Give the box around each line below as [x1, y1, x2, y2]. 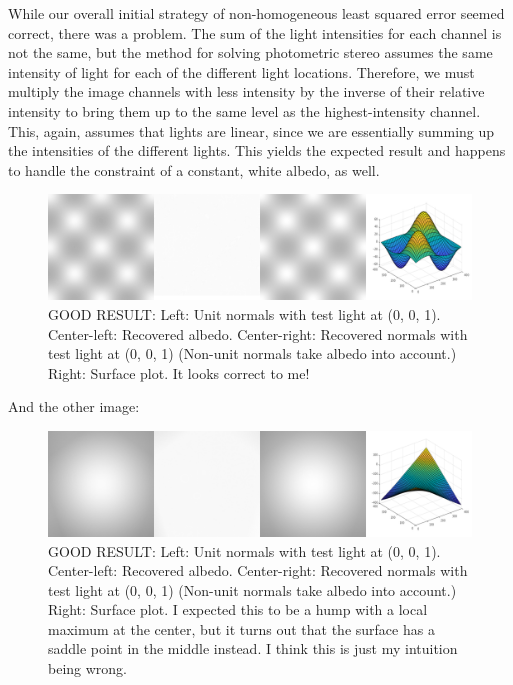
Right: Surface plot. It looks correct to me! [48, 362, 310, 383]
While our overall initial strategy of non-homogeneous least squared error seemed [8, 3, 505, 23]
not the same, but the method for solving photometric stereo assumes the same [8, 42, 493, 63]
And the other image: [8, 396, 140, 417]
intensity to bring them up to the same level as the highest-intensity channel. [8, 100, 481, 121]
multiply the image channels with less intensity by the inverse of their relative [8, 81, 485, 102]
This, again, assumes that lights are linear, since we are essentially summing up [8, 120, 495, 141]
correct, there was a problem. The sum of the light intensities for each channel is [8, 22, 502, 43]
